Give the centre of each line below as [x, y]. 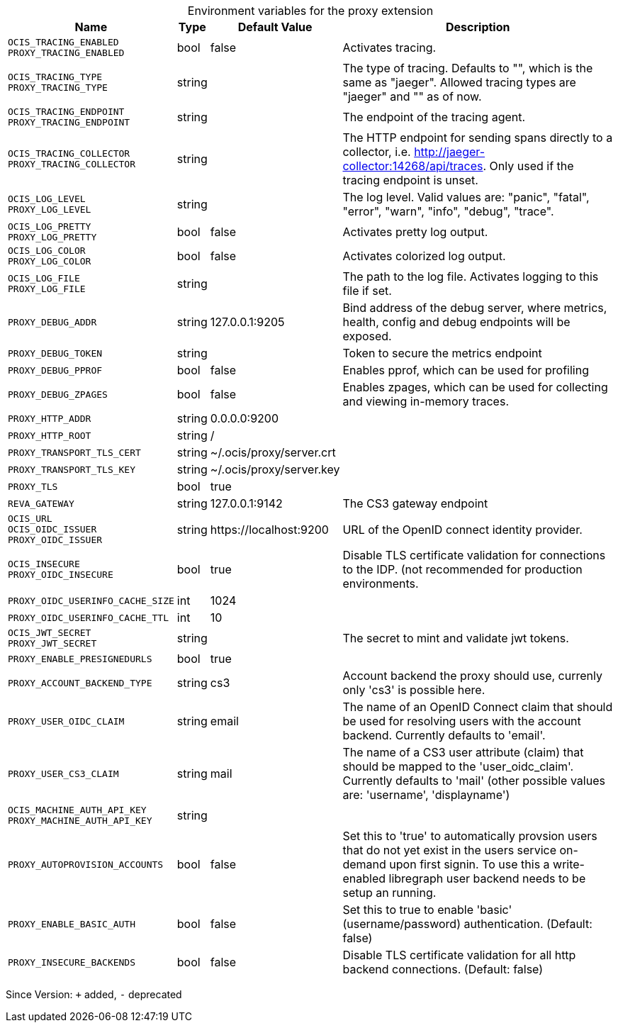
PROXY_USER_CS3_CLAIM [63, 773]
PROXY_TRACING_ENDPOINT [69, 122]
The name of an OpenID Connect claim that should [478, 707]
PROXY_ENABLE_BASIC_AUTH [72, 924]
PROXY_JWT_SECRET [52, 643]
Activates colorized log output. [424, 256]
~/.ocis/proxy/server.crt [273, 452]
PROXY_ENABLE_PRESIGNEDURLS [80, 659]
